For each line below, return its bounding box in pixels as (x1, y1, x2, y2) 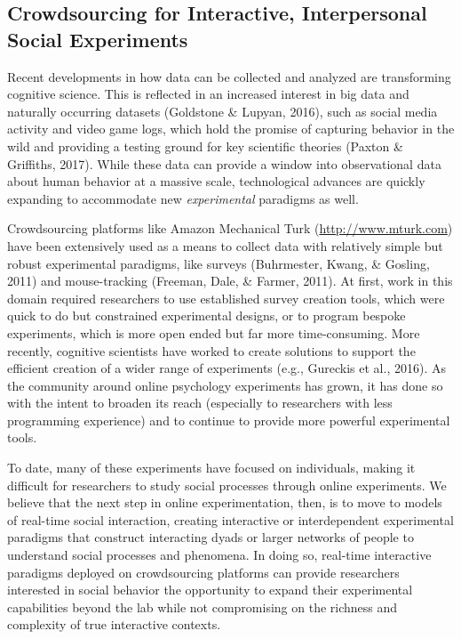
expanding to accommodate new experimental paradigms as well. (7, 189, 359, 207)
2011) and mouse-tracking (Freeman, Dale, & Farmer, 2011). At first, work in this (7, 271, 453, 290)
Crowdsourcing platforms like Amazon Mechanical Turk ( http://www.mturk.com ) (7, 219, 453, 238)
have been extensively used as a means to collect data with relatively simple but (7, 236, 443, 255)
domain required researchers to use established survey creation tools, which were (7, 288, 445, 307)
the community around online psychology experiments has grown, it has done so (7, 376, 443, 394)
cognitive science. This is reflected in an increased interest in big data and (7, 85, 409, 103)
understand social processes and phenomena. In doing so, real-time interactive (7, 546, 432, 564)
